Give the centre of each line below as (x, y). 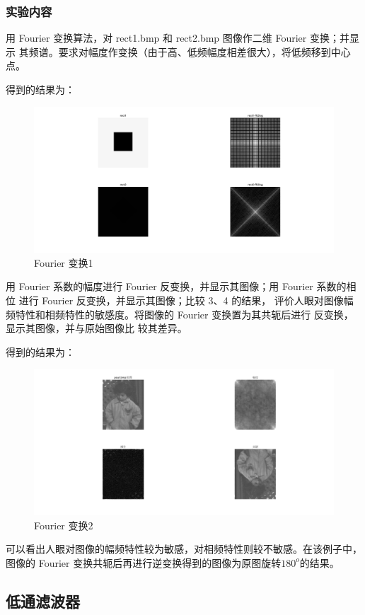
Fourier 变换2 (64, 525)
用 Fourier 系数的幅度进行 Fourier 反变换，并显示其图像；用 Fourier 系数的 (176, 286)
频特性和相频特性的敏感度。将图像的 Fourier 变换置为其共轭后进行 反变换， (180, 314)
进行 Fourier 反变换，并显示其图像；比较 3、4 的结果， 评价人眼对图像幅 (186, 300)
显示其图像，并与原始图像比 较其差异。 (97, 328)
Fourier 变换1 (64, 262)
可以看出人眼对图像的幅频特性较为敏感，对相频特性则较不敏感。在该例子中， (184, 549)
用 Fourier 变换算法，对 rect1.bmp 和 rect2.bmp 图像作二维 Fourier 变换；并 (178, 38)
